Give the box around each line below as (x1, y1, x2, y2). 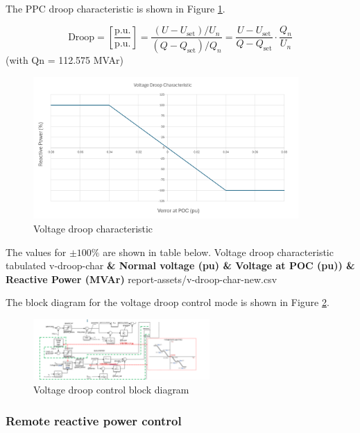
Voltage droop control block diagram (33, 382, 189, 397)
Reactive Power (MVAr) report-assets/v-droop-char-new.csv (6, 271, 277, 286)
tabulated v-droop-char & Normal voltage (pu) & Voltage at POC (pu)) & (6, 258, 355, 273)
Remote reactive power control (6, 411, 182, 429)
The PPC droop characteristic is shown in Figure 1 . (6, 1, 225, 15)
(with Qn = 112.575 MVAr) (6, 53, 124, 67)
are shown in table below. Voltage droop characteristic (103, 244, 334, 259)
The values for (6, 244, 67, 259)
